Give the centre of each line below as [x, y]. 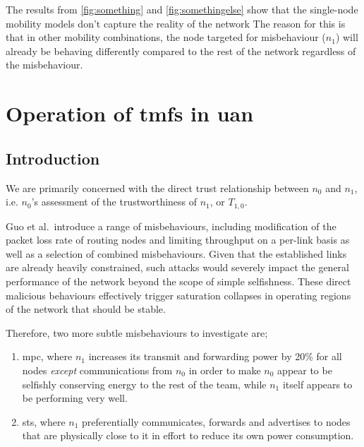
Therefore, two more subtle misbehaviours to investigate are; [137, 332]
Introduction [53, 158]
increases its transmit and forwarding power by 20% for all [215, 356]
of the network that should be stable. [86, 309]
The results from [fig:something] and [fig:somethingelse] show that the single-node [182, 9]
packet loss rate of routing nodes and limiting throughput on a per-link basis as [178, 240]
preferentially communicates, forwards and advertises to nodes [216, 421]
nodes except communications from [97, 370]
